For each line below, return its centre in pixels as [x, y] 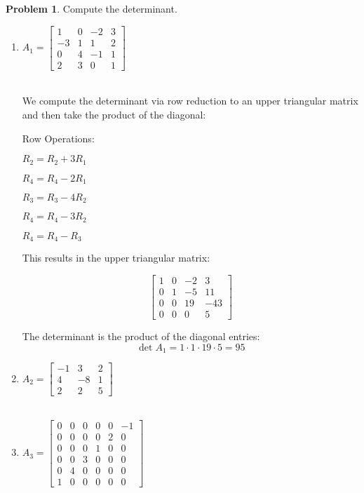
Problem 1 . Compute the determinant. [92, 8]
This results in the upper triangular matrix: [116, 258]
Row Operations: [58, 138]
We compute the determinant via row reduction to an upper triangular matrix [190, 101]
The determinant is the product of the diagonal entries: [141, 336]
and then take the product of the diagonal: [114, 114]
